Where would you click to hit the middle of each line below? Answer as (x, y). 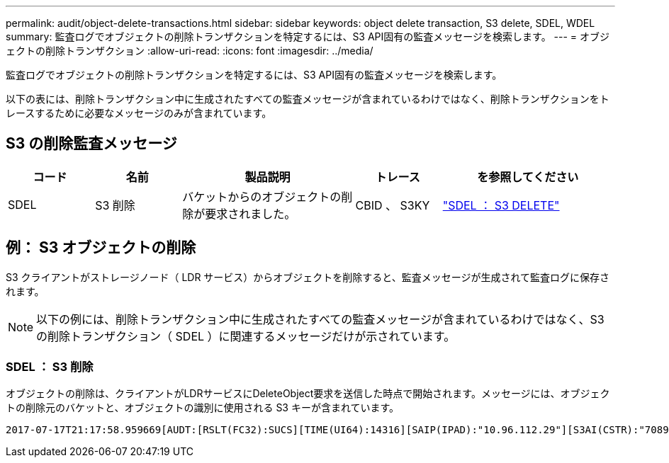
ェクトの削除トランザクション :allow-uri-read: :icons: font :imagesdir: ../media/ (190, 51)
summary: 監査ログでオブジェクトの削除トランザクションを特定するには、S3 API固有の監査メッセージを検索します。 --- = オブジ (308, 36)
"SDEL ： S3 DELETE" (501, 205)
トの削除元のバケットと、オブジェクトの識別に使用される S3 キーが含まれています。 (203, 408)
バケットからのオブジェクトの (262, 196)
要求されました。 (251, 213)
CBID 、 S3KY (393, 205)
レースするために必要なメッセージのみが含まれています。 (139, 113)
